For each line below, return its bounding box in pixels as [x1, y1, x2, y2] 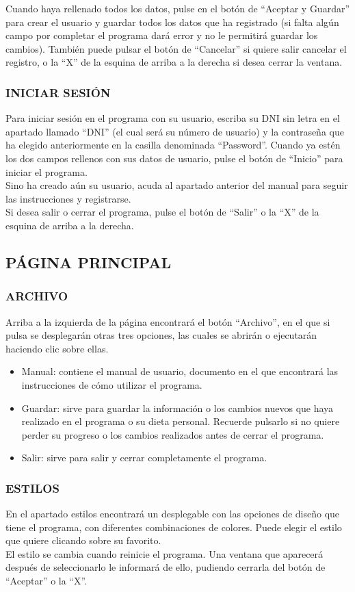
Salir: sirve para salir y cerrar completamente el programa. [21, 450, 267, 465]
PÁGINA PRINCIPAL [5, 251, 171, 272]
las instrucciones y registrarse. [5, 191, 131, 205]
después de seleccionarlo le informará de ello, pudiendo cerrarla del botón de [5, 560, 326, 574]
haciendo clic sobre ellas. [5, 341, 109, 355]
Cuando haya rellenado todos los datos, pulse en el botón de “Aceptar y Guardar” [5, 1, 350, 15]
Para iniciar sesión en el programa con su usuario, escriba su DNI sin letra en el [5, 111, 340, 125]
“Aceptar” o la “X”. [5, 574, 88, 588]
